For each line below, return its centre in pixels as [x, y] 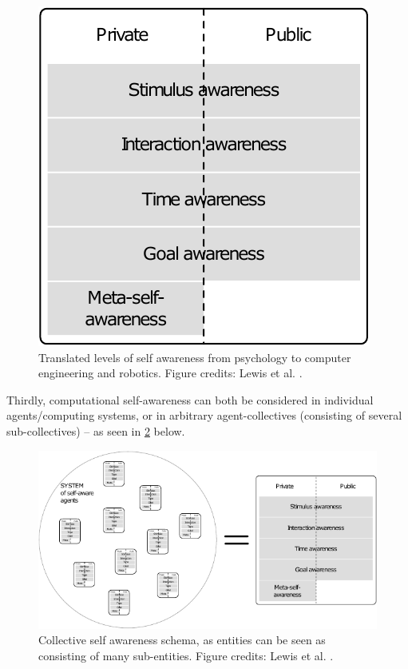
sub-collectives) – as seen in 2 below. [96, 430]
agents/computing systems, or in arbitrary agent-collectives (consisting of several [204, 415]
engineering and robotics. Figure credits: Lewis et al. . [170, 373]
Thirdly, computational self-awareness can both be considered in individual [190, 399]
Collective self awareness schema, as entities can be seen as [182, 640]
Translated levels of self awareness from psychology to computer [195, 357]
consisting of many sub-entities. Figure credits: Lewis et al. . [186, 655]
